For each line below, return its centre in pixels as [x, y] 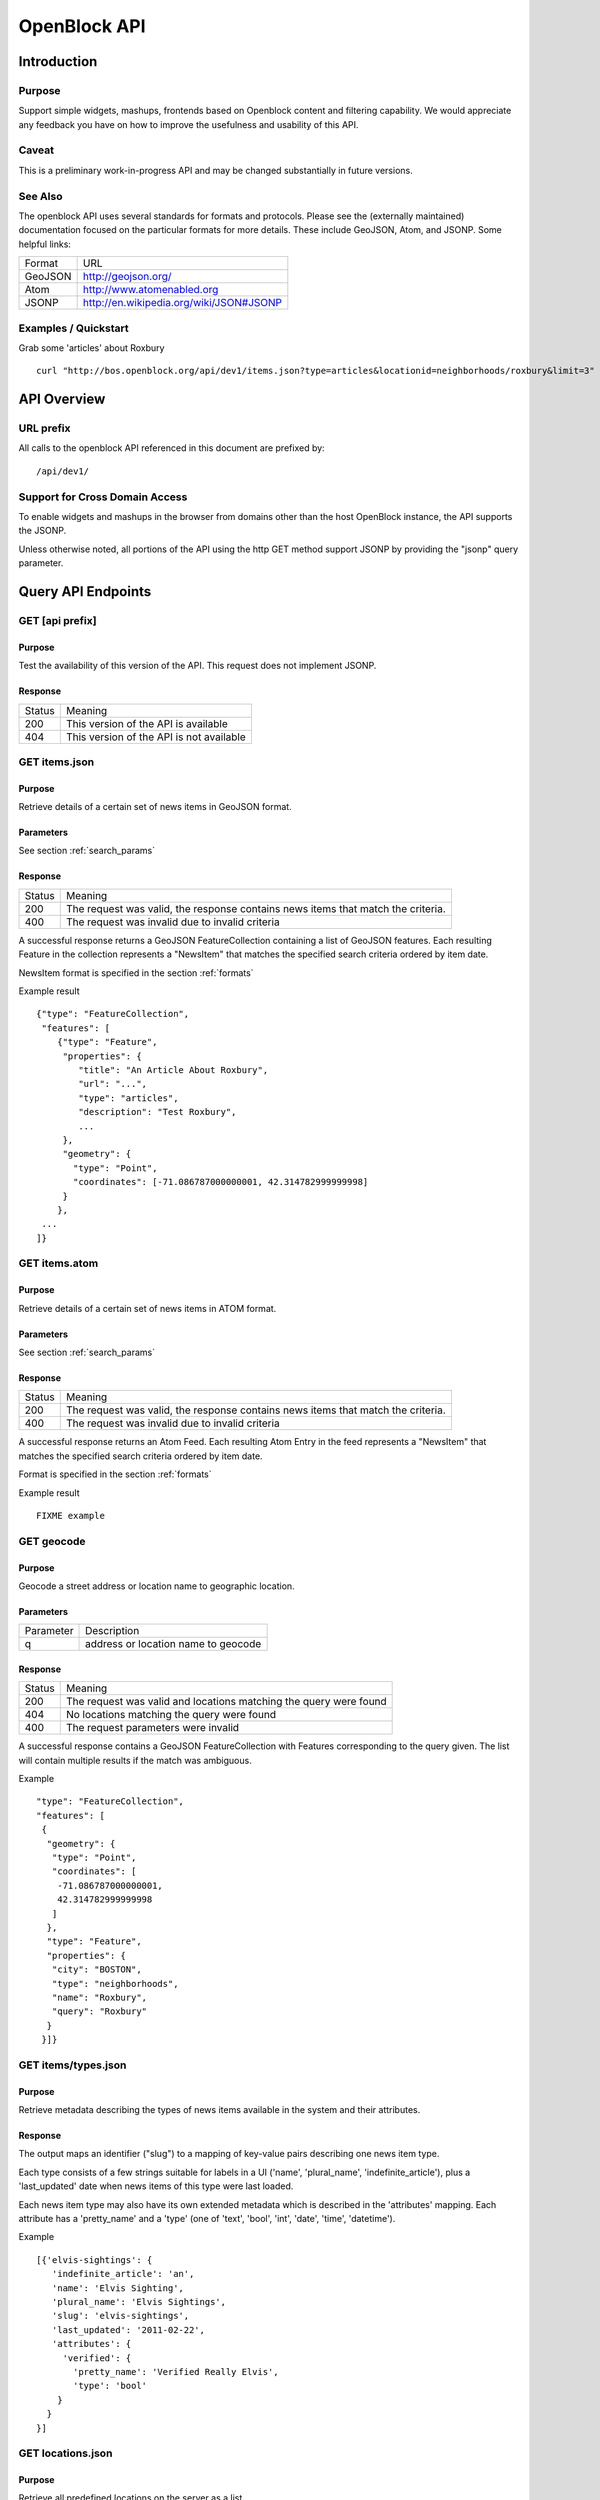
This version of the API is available [147, 723]
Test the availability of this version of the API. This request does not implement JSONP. [197, 666]
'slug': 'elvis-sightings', [120, 2316]
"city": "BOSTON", [96, 1969]
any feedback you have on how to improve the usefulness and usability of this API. [188, 124]
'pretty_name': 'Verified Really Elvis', [176, 2371]
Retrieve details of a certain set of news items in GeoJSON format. [155, 807]
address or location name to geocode [173, 1644]
